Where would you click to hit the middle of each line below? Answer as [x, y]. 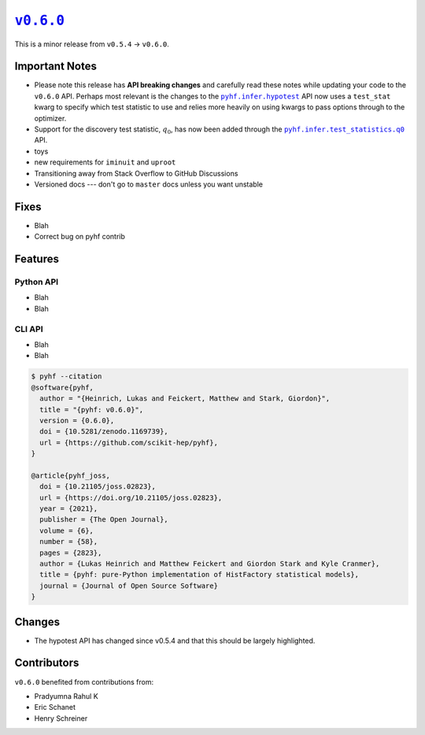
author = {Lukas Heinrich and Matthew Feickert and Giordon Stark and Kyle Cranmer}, [210, 563]
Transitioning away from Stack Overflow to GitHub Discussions [136, 173]
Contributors [47, 663]
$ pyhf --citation [67, 377]
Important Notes [56, 66]
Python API [37, 282]
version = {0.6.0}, [77, 420]
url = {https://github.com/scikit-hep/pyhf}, [129, 442]
